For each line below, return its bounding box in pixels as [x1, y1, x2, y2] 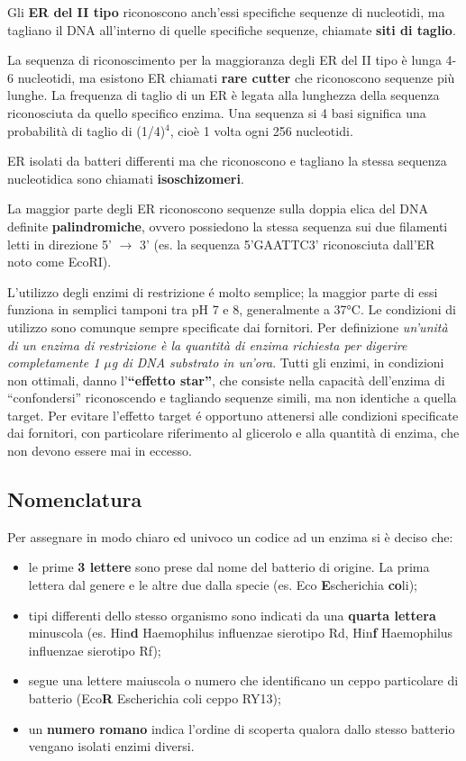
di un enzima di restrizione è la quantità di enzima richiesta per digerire [7, 335, 407, 354]
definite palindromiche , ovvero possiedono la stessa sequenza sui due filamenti [7, 216, 448, 235]
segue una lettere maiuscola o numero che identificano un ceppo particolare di [28, 671, 459, 690]
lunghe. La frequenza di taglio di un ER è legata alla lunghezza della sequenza [7, 86, 440, 104]
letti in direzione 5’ [7, 234, 112, 253]
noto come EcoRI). [7, 252, 112, 271]
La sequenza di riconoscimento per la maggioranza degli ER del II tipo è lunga [7, 50, 442, 69]
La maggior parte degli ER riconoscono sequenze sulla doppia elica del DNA [7, 199, 428, 218]
